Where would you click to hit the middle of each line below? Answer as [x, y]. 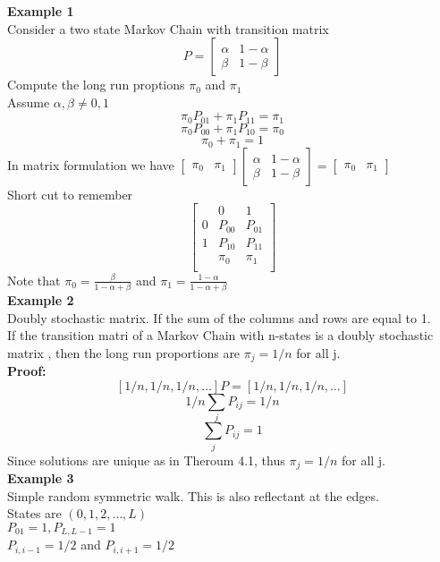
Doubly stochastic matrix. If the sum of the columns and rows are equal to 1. [219, 317]
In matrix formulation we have [91, 164]
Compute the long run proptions [96, 85]
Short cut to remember [70, 194]
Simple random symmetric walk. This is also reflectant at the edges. [193, 495]
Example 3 [41, 478]
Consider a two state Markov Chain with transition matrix [168, 28]
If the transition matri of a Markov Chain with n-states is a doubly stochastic [220, 335]
